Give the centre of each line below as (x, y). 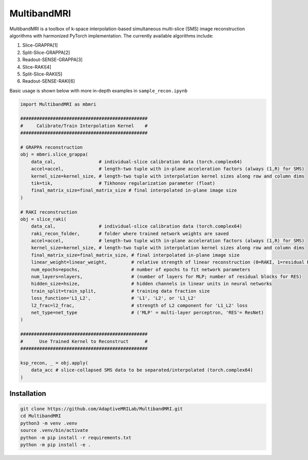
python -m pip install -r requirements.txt (76, 437)
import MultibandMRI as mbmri (58, 104)
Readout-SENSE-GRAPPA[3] (53, 60)
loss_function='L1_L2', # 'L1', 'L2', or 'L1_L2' (114, 298)
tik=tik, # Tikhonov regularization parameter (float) (123, 183)
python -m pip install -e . (55, 445)
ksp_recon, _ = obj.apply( (54, 363)
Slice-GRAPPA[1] (40, 45)
